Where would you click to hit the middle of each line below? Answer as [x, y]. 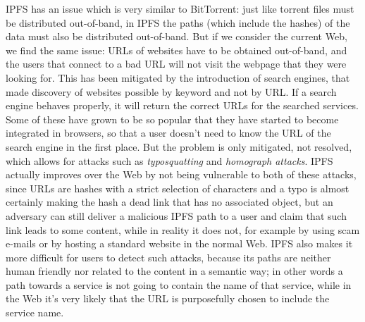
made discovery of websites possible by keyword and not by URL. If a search [171, 91]
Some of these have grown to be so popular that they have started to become [172, 119]
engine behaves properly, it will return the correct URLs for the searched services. [182, 105]
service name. [35, 312]
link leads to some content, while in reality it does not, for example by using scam [183, 229]
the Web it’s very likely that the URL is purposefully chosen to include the [168, 298]
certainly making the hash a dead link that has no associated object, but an [169, 202]
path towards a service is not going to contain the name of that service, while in [179, 284]
